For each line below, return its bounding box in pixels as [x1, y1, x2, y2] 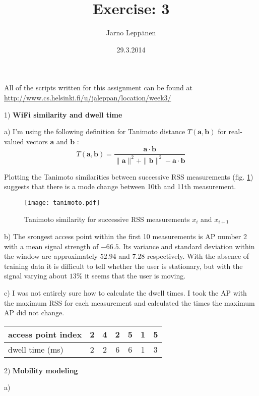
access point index [8, 328, 82, 340]
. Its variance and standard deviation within [118, 241, 255, 251]
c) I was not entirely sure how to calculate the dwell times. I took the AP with [4, 287, 247, 298]
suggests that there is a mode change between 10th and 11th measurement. [4, 181, 236, 192]
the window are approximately [4, 251, 98, 261]
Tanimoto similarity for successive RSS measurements [24, 213, 190, 224]
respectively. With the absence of [147, 251, 249, 261]
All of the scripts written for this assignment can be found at [4, 82, 192, 93]
